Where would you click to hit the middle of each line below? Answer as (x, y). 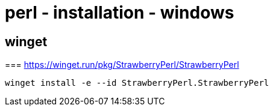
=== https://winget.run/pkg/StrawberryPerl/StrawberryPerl (122, 65)
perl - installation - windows (120, 13)
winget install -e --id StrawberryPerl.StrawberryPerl (137, 83)
